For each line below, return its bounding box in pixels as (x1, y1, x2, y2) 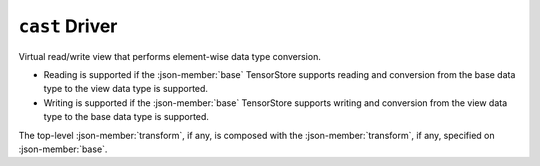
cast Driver (18, 15, 118, 37)
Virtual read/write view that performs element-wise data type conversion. (18, 50, 322, 62)
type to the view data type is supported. (43, 83, 209, 95)
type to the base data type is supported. (43, 111, 210, 123)
